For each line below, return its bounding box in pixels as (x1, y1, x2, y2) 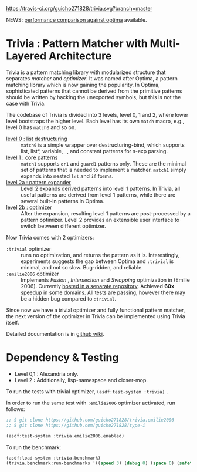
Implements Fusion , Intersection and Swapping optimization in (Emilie (21, 276, 191, 284)
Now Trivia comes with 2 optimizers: (6, 234, 94, 241)
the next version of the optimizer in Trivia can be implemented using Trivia (6, 312, 186, 319)
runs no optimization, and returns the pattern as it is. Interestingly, (21, 251, 180, 258)
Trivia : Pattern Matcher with (6, 37, 148, 50)
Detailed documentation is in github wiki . (6, 330, 104, 337)
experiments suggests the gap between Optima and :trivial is (21, 258, 174, 265)
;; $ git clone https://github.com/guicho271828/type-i (6, 422, 145, 428)
